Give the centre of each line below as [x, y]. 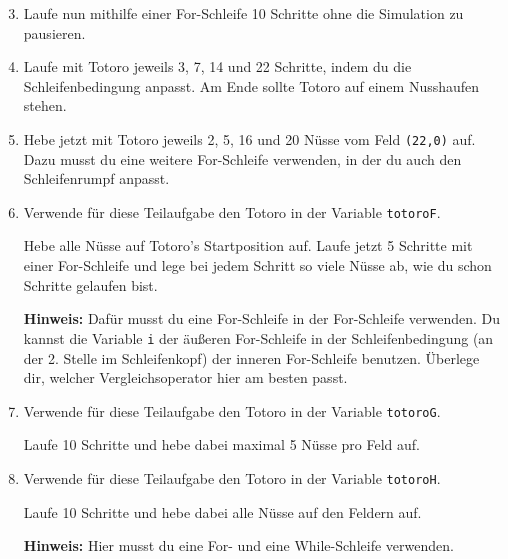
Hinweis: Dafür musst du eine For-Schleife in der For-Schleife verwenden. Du [262, 318]
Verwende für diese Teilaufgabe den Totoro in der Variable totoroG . [232, 410]
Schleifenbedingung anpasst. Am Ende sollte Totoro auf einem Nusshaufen [251, 85]
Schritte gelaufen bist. [90, 284]
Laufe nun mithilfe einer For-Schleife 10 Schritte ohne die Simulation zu [243, 13]
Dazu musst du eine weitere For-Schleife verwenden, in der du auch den [242, 158]
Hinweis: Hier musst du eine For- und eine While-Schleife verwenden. [238, 545]
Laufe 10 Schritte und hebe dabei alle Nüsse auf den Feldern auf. [222, 511]
